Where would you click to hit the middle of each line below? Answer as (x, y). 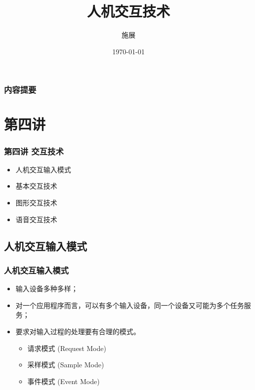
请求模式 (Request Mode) (67, 348)
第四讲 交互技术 (34, 151)
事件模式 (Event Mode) (64, 381)
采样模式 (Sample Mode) (66, 365)
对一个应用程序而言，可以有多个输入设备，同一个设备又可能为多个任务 (130, 305)
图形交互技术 (36, 203)
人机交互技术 (128, 11)
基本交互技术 (36, 186)
